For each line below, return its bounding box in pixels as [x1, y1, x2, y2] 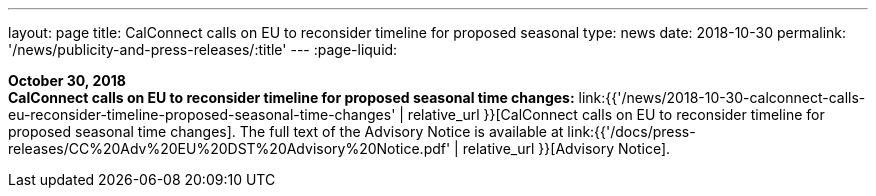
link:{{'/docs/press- [567, 123, 696, 140]
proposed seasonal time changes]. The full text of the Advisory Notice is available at [8, 123, 564, 140]
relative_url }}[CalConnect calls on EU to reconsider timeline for [407, 106, 825, 123]
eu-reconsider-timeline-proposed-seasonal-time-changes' [8, 106, 396, 123]
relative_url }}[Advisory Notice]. [462, 140, 671, 157]
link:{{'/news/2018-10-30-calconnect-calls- [578, 89, 866, 106]
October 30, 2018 [8, 72, 126, 89]
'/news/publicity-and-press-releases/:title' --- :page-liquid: [8, 41, 398, 58]
